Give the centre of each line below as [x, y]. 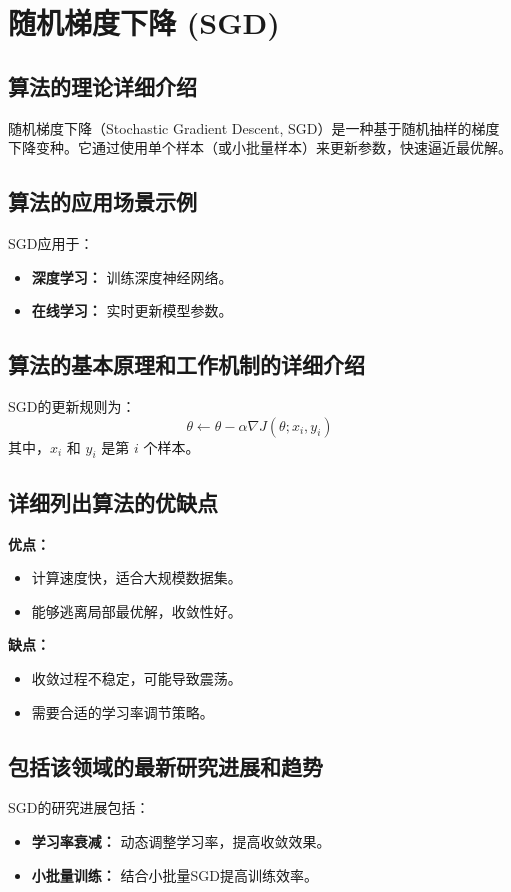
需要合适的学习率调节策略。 [122, 711]
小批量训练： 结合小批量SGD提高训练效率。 [174, 874]
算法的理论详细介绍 [102, 85]
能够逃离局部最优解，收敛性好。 [136, 610]
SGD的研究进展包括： [79, 807]
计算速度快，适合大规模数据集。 [136, 577]
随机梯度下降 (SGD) [144, 22]
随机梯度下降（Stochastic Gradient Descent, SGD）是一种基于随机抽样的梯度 [254, 127]
